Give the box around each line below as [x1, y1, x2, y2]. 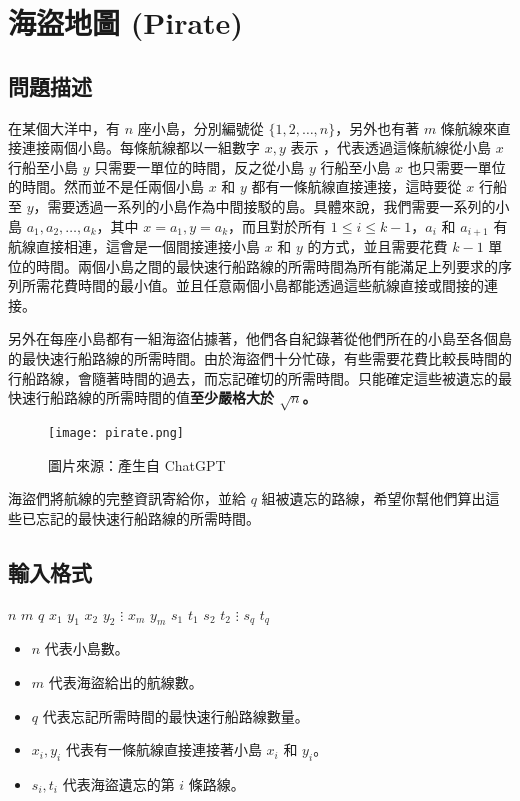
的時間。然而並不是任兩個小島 [8, 176, 204, 197]
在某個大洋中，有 [8, 117, 120, 138]
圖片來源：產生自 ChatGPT [48, 454, 226, 475]
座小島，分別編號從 [137, 117, 264, 138]
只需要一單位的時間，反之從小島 [94, 156, 305, 177]
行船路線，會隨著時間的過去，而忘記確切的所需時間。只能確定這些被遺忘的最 [8, 367, 512, 388]
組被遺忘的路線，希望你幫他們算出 [261, 488, 486, 509]
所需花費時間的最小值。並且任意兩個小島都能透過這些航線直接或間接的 [21, 275, 484, 296]
